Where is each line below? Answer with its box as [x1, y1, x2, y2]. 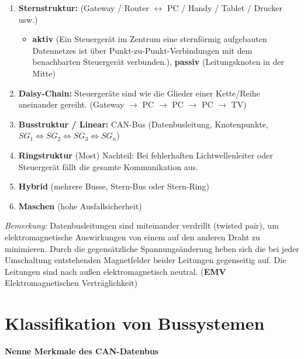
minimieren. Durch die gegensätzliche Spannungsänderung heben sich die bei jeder [5, 242, 299, 254]
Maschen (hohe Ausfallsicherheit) [18, 199, 142, 212]
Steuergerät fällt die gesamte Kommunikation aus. [18, 160, 198, 172]
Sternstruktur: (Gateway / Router [18, 2, 150, 13]
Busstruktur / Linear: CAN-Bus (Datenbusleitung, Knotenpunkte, [18, 118, 268, 130]
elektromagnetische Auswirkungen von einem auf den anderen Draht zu [5, 230, 260, 243]
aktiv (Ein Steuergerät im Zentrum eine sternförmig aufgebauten [32, 33, 267, 45]
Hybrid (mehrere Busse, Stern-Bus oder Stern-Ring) [18, 180, 209, 192]
